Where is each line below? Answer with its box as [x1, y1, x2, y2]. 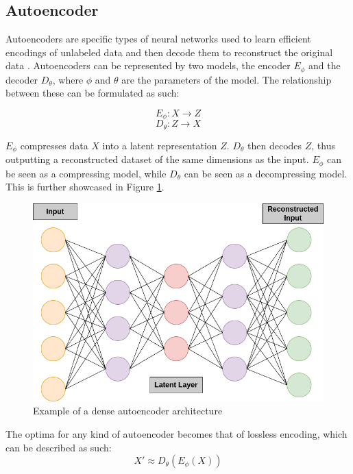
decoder [5, 72, 38, 86]
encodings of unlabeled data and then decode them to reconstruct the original [5, 45, 333, 59]
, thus [311, 138, 335, 152]
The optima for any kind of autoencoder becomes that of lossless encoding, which [5, 426, 348, 440]
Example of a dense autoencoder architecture [33, 403, 223, 418]
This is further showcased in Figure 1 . [5, 179, 165, 194]
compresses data [20, 138, 88, 152]
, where [52, 72, 84, 86]
